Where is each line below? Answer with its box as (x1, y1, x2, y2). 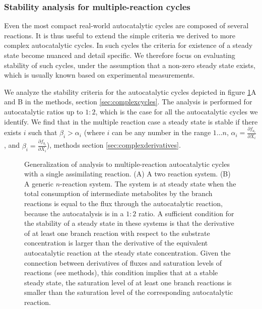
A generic (24, 178, 53, 189)
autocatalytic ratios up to (4, 106, 83, 116)
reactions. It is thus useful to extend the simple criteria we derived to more (4, 30, 236, 40)
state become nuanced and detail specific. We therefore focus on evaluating (4, 50, 235, 60)
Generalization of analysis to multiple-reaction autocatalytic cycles (24, 158, 230, 169)
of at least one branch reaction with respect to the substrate (24, 227, 210, 238)
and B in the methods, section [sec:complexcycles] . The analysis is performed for (4, 96, 252, 107)
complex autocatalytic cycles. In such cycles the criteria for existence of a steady (4, 40, 253, 50)
